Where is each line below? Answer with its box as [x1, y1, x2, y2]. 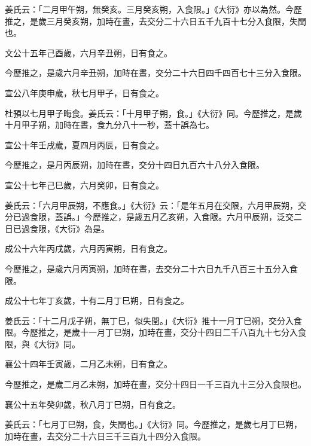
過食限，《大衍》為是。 [21, 222, 109, 234]
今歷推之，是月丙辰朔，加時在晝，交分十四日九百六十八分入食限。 [5, 158, 264, 171]
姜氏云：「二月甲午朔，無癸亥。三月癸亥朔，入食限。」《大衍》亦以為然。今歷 [5, 3, 302, 15]
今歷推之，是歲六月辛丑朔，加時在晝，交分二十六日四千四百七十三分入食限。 [5, 66, 306, 79]
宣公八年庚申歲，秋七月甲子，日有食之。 [5, 86, 164, 99]
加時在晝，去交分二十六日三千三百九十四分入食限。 [5, 429, 206, 442]
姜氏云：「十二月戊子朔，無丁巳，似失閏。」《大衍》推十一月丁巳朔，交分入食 [5, 314, 302, 326]
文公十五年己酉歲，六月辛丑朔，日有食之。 [5, 46, 172, 59]
